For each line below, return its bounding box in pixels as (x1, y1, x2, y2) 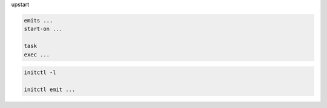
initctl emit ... (24, 86, 76, 93)
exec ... (24, 51, 50, 58)
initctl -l (24, 69, 56, 76)
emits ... (24, 17, 53, 24)
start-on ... (24, 25, 63, 33)
